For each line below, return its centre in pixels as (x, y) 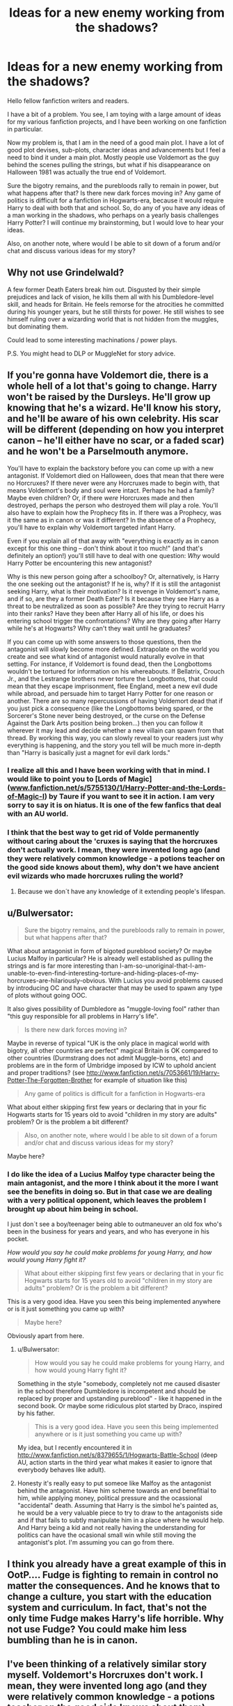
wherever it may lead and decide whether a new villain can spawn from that (115, 730)
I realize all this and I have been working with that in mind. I (109, 770)
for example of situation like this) (140, 1080)
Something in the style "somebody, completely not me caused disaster (119, 1383)
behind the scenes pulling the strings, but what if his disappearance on (109, 164)
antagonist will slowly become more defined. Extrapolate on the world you (113, 649)
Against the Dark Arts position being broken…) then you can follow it (105, 723)
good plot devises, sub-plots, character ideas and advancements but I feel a (116, 150)
